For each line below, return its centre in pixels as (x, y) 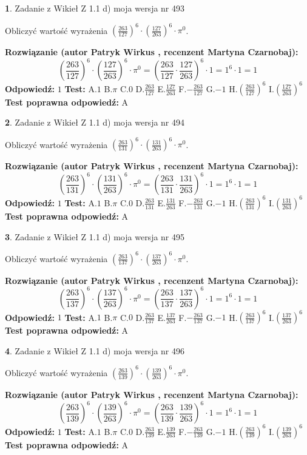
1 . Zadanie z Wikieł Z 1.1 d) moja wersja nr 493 (95, 8)
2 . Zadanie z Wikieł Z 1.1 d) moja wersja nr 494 (95, 122)
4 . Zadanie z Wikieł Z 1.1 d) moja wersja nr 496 (95, 350)
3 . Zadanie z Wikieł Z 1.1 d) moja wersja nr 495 (95, 236)
